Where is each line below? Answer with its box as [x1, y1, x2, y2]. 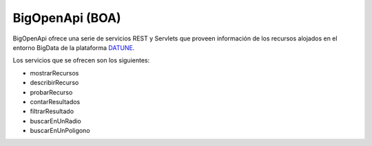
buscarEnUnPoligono [30, 127, 90, 135]
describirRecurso [30, 79, 79, 87]
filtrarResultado [30, 107, 74, 116]
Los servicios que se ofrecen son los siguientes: [12, 56, 150, 64]
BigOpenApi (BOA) [12, 10, 121, 25]
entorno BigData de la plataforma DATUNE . [12, 43, 135, 51]
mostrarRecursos [30, 69, 79, 77]
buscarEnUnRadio [30, 117, 82, 125]
